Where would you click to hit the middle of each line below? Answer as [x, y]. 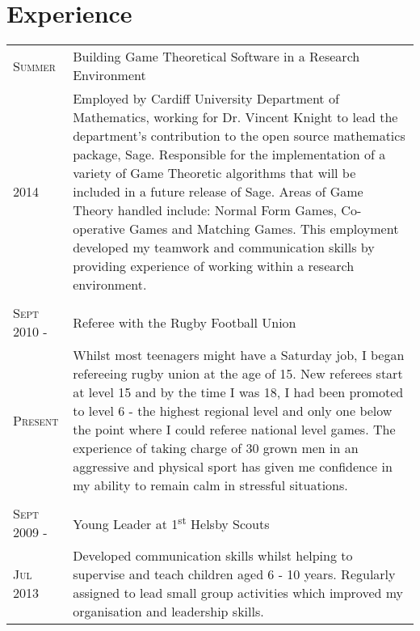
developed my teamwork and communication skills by [224, 248]
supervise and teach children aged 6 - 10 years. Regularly [234, 574]
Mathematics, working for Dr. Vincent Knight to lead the [235, 117]
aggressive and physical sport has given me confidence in [233, 467]
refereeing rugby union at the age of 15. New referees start [238, 374]
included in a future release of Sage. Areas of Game [218, 192]
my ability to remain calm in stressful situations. [210, 485]
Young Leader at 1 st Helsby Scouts [171, 523]
